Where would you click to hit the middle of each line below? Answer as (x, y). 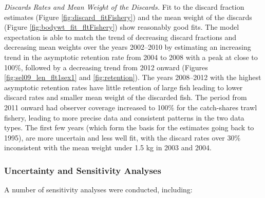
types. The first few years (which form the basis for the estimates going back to (129, 127)
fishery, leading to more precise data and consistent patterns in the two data (124, 117)
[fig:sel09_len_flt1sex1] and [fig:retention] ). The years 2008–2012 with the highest (133, 77)
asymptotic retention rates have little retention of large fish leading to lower (124, 87)
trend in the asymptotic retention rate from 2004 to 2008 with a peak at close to (131, 57)
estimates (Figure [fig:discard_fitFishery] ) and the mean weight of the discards (128, 17)
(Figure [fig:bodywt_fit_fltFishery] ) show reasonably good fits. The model (122, 27)
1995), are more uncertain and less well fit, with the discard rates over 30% (122, 137)
